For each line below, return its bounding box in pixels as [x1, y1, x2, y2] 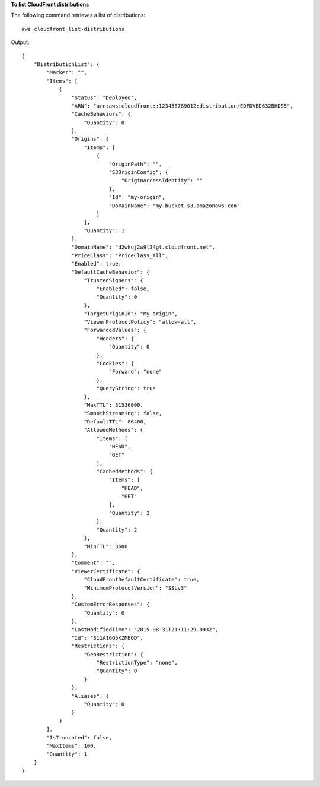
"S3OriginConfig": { [108, 169, 169, 176]
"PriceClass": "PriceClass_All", [71, 252, 169, 258]
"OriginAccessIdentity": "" [121, 177, 203, 184]
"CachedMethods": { [96, 468, 153, 475]
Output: [11, 39, 30, 46]
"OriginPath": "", [108, 160, 162, 167]
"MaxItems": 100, [46, 742, 97, 749]
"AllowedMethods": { [84, 426, 143, 434]
